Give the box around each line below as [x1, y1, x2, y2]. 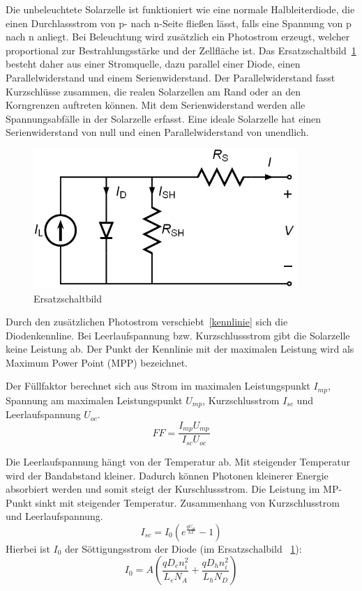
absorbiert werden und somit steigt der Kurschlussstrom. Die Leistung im [6, 482, 320, 496]
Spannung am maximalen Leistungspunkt [6, 392, 183, 407]
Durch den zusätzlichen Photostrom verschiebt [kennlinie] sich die [6, 314, 288, 329]
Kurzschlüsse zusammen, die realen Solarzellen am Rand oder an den [6, 84, 301, 98]
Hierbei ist [6, 541, 50, 555]
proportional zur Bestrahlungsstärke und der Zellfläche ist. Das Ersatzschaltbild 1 [6, 43, 356, 57]
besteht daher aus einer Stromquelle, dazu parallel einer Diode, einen [6, 56, 301, 71]
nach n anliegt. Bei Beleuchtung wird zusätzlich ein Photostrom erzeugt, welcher [6, 29, 350, 44]
